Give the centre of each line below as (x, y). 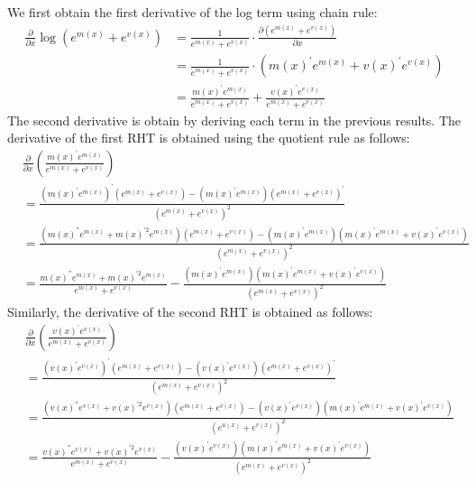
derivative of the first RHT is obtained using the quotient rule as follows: (209, 138)
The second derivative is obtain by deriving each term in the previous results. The (234, 120)
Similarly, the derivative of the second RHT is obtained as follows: (190, 312)
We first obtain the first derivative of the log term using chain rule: (192, 12)
